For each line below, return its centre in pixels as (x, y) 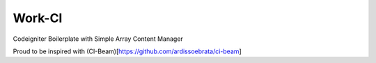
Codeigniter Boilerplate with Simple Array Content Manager (98, 39)
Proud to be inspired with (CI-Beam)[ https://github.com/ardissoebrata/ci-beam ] (127, 51)
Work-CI (38, 18)
